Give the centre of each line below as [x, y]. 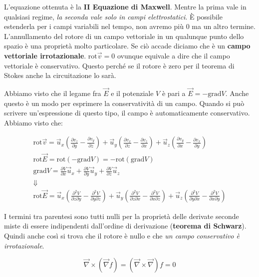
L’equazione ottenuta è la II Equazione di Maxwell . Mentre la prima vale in [125, 6]
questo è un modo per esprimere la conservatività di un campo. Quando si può [124, 103]
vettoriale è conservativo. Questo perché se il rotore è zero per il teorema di [119, 65]
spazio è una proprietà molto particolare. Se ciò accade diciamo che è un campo [127, 46]
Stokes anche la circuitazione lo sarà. [60, 75]
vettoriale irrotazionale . [45, 55]
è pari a [174, 93]
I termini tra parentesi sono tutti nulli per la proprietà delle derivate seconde [122, 216]
